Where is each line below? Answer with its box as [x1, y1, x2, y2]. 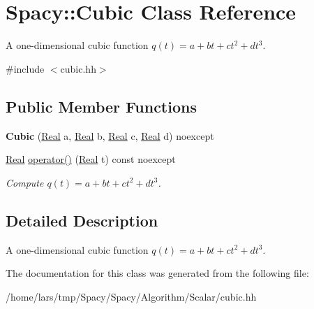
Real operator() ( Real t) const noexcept [6, 152, 176, 166]
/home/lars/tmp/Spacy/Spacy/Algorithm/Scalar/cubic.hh [6, 289, 257, 303]
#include [6, 61, 45, 76]
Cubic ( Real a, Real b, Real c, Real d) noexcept [6, 128, 214, 143]
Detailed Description [6, 209, 158, 231]
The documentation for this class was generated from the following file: [6, 266, 309, 280]
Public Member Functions [6, 95, 197, 117]
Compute [6, 175, 44, 189]
